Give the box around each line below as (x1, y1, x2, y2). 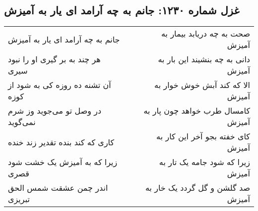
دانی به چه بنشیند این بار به (158, 53, 250, 65)
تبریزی (8, 193, 30, 205)
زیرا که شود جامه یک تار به (159, 156, 250, 168)
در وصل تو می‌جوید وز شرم (8, 105, 102, 117)
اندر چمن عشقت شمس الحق (8, 182, 108, 194)
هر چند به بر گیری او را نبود (8, 53, 101, 65)
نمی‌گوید (8, 116, 36, 128)
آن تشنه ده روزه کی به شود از (8, 79, 111, 91)
